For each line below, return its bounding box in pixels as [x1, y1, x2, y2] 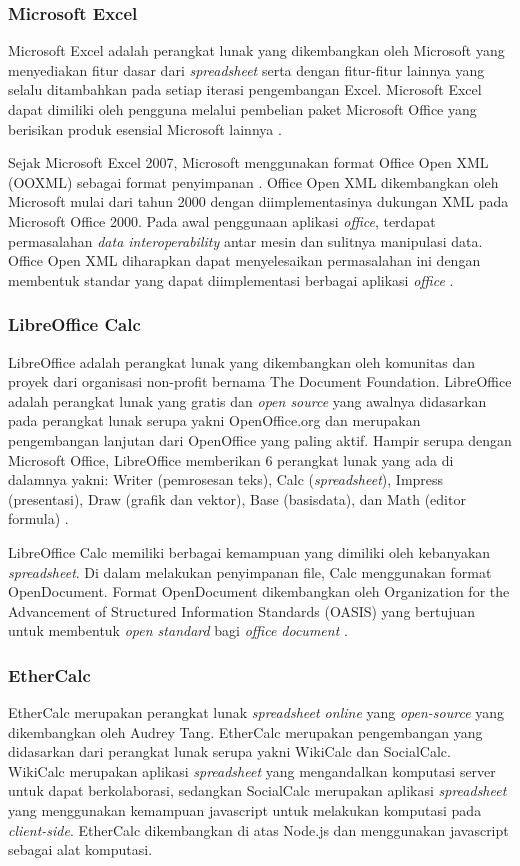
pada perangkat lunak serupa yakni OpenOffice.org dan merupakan [8, 410, 421, 431]
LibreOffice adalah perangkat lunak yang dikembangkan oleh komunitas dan [8, 351, 476, 372]
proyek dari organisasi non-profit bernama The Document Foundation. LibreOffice [8, 371, 512, 392]
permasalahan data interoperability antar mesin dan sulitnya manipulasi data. [8, 230, 483, 251]
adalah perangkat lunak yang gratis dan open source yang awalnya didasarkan [8, 390, 487, 411]
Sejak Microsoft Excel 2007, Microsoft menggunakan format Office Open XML [8, 152, 489, 173]
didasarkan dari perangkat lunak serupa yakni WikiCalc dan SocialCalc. [8, 741, 451, 762]
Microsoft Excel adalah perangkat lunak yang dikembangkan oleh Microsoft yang [8, 40, 505, 61]
